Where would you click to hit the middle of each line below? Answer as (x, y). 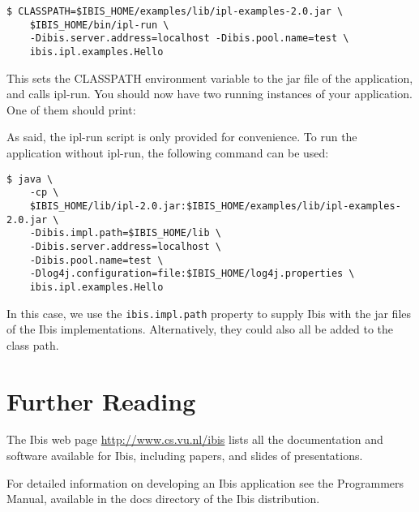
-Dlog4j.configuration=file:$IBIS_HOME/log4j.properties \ (192, 274)
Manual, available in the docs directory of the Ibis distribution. (163, 499)
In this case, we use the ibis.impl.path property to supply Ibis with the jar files (209, 313)
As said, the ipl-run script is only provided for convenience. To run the (182, 137)
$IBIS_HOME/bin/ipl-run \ (99, 25)
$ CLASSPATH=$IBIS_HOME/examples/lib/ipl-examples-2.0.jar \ (175, 11)
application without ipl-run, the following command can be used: (168, 153)
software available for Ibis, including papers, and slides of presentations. (185, 456)
